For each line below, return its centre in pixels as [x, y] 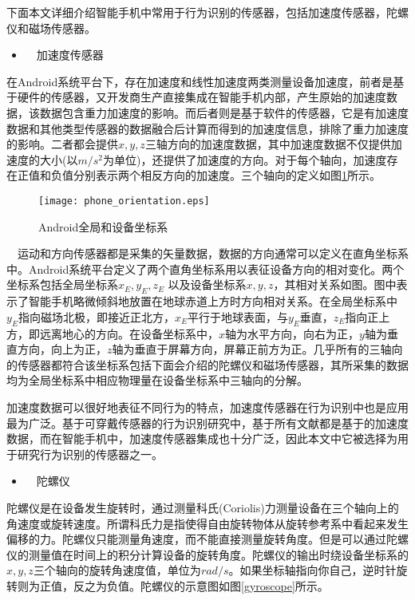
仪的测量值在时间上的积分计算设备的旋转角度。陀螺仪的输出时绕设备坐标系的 [207, 554]
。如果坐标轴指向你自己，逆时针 [312, 570]
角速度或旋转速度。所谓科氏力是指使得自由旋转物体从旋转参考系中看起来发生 [207, 523]
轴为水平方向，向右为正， [292, 333]
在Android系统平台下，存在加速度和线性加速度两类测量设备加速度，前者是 [200, 81]
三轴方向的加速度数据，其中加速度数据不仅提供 [268, 144]
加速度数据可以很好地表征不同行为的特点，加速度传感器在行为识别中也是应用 [207, 407]
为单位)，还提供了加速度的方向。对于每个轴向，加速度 [245, 159]
